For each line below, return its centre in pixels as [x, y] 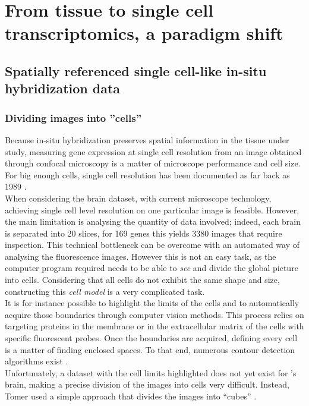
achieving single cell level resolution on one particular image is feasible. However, [152, 210]
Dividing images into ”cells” [73, 117]
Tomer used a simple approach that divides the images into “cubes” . [131, 396]
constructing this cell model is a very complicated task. [105, 291]
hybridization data [63, 88]
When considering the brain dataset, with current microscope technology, [138, 198]
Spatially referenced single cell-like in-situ [136, 70]
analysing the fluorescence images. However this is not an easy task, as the [141, 256]
